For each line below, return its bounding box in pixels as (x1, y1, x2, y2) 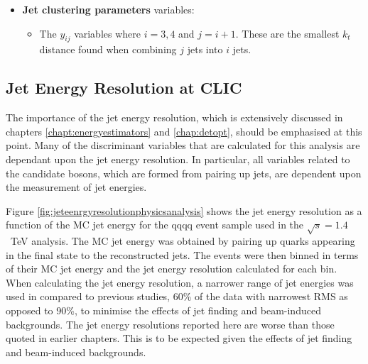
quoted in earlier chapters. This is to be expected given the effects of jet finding (6, 331, 352, 346)
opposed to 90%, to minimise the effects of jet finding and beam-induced (6, 303, 321, 318)
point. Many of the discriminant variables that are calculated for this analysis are (6, 138, 360, 153)
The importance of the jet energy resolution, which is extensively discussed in (6, 110, 343, 125)
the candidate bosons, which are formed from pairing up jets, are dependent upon (6, 165, 362, 180)
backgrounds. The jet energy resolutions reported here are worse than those (6, 316, 335, 331)
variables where (74, 26, 141, 40)
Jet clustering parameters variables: (22, 2, 195, 16)
